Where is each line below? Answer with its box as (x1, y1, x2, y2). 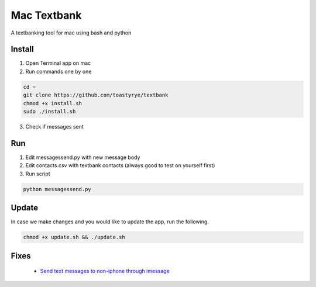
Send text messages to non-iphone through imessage (40, 268, 170, 275)
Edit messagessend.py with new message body (25, 154, 140, 161)
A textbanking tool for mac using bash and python (11, 29, 132, 36)
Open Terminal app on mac (25, 60, 91, 67)
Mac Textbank (11, 9, 82, 22)
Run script (25, 170, 50, 177)
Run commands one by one (25, 68, 92, 75)
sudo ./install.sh (23, 108, 76, 115)
